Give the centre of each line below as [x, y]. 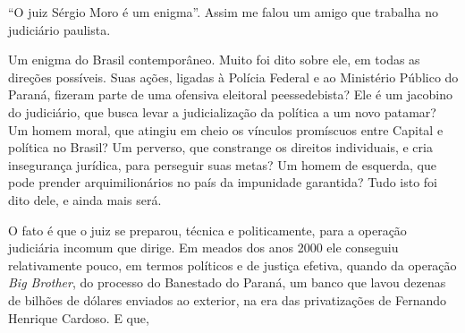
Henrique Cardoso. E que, [79, 317]
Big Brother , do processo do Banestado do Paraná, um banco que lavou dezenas [227, 282]
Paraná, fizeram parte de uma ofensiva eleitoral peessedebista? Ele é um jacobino [231, 94]
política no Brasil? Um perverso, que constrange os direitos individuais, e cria [220, 147]
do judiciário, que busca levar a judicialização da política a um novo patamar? [222, 111]
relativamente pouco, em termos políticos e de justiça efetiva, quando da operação [232, 265]
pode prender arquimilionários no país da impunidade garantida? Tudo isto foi [223, 182]
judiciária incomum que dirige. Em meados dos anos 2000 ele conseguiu [203, 248]
